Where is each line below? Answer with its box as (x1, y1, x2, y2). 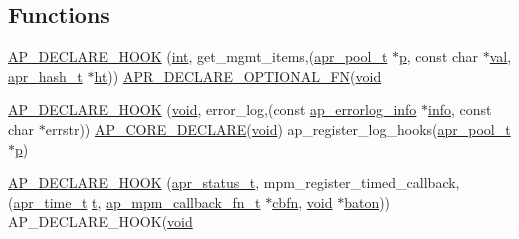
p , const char (399, 46, 479, 67)
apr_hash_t (8, 65, 83, 86)
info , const (428, 99, 492, 120)
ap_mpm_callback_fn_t (106, 191, 261, 212)
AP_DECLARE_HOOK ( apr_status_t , (8, 172, 260, 193)
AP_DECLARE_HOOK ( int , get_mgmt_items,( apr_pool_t (8, 46, 388, 67)
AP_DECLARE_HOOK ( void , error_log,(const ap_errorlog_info (8, 99, 417, 120)
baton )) (344, 191, 391, 212)
